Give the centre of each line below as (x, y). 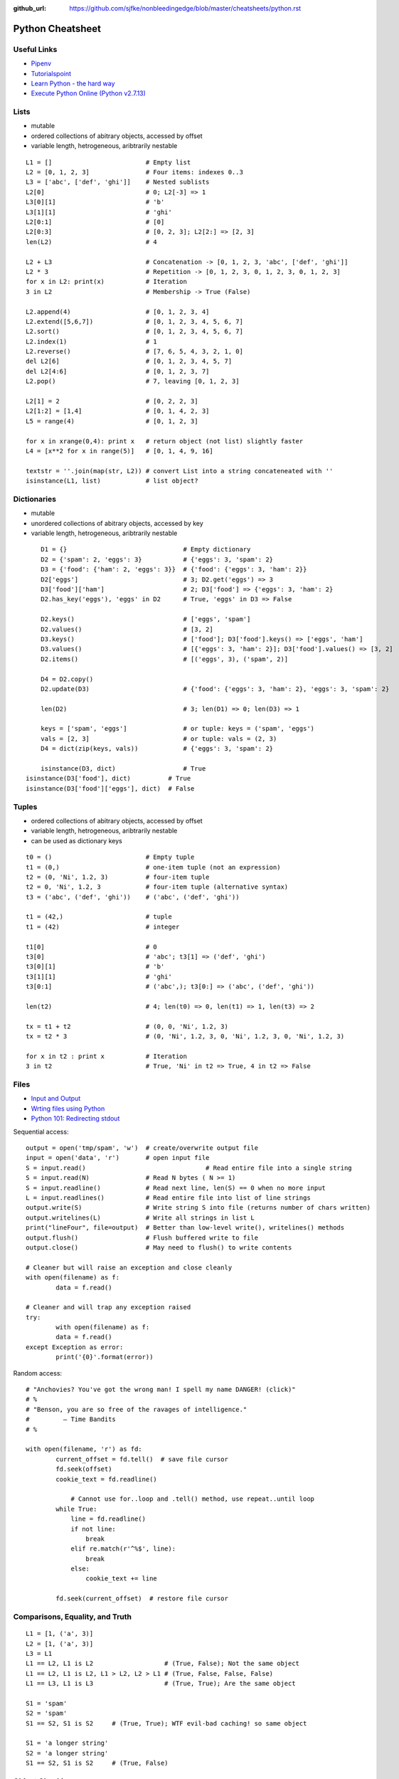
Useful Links (35, 49)
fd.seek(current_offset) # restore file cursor (142, 1599)
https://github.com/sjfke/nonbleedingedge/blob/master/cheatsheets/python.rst (185, 8)
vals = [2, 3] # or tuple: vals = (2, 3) (159, 739)
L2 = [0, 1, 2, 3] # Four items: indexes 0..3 (134, 172)
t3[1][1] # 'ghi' (99, 976)
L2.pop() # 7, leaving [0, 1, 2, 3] (133, 381)
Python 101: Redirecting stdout (75, 1119)
